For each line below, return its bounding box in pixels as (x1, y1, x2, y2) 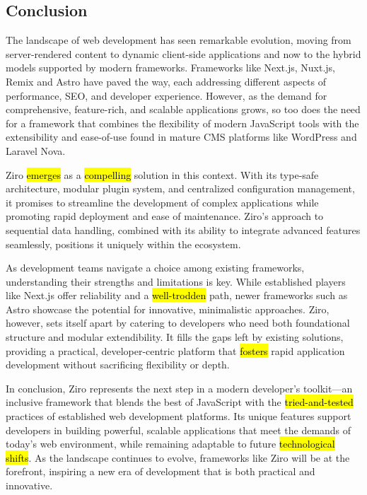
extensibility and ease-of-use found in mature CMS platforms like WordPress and (6, 129, 357, 144)
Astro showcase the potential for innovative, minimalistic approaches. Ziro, (6, 301, 330, 316)
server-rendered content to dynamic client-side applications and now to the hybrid (6, 46, 361, 61)
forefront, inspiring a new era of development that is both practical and (6, 464, 315, 479)
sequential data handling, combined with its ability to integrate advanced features (6, 222, 361, 237)
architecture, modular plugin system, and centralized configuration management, (6, 181, 355, 196)
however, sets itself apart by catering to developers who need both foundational (6, 315, 350, 330)
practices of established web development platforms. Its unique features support (6, 409, 351, 424)
